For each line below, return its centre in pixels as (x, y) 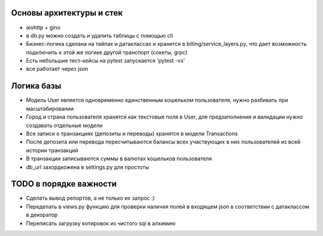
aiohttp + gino (43, 27)
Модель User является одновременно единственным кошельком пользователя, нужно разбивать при (157, 100)
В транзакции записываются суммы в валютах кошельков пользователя (119, 159)
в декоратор (42, 215)
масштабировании (50, 108)
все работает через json (57, 69)
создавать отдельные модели (64, 125)
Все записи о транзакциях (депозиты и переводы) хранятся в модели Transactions (132, 133)
